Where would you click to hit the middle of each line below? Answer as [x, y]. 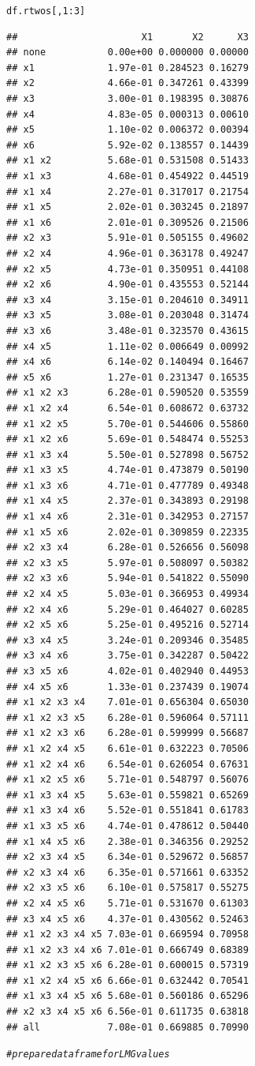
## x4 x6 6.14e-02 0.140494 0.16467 [128, 362]
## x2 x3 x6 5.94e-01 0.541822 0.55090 [128, 578]
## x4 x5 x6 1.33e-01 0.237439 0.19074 [128, 687]
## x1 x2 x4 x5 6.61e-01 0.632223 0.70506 [128, 748]
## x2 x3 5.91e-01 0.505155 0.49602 [128, 238]
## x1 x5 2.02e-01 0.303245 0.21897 [128, 207]
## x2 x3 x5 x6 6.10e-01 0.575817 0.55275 [128, 888]
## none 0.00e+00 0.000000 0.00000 [128, 53]
